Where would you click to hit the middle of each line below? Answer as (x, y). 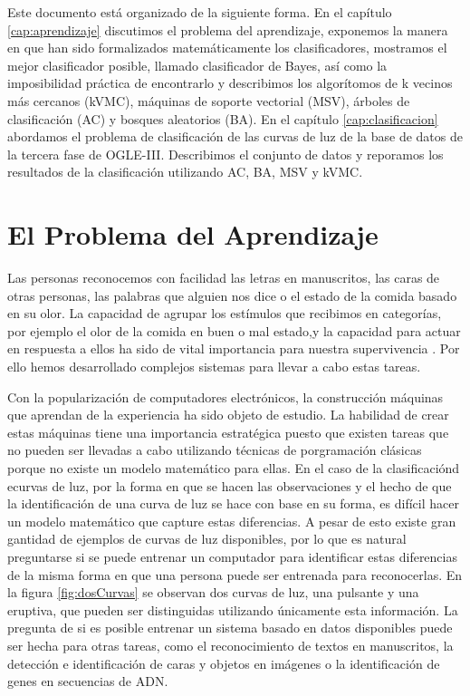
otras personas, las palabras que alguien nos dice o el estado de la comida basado (232, 295)
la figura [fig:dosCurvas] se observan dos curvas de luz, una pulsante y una (213, 592)
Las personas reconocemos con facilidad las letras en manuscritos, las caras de (224, 278)
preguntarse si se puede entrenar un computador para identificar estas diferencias (232, 556)
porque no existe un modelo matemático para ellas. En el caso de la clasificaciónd (234, 468)
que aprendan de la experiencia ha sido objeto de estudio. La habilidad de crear (228, 415)
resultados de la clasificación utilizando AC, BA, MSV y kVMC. (185, 172)
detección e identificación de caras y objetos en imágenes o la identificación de (224, 663)
